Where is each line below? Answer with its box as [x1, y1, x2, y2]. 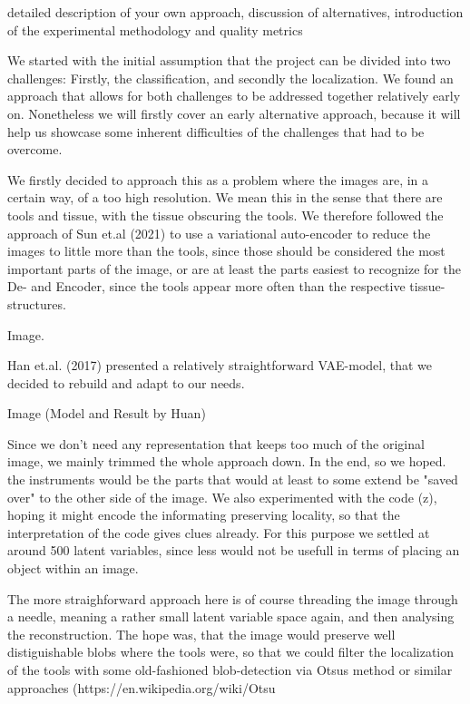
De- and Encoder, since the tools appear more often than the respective [7, 277, 406, 296]
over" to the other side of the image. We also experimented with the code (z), [7, 487, 437, 506]
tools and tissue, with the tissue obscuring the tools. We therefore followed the [7, 205, 444, 224]
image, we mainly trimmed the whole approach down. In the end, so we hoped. [7, 452, 446, 471]
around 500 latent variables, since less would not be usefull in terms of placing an [7, 541, 460, 560]
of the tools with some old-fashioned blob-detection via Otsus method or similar [7, 660, 453, 679]
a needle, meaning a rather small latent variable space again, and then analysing [7, 607, 455, 626]
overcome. [7, 140, 63, 159]
